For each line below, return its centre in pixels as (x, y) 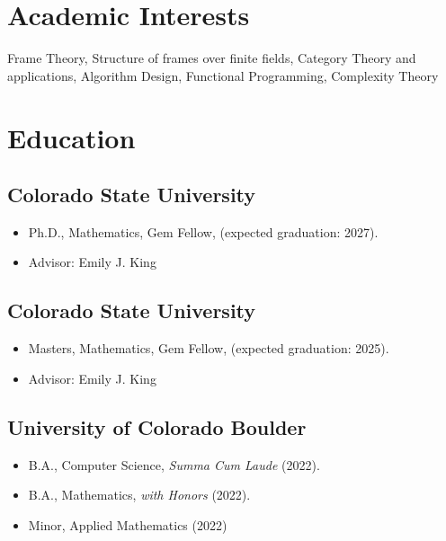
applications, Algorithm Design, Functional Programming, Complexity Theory (223, 75)
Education (71, 137)
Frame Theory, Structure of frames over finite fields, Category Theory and (212, 58)
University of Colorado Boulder (157, 426)
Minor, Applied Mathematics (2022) (128, 524)
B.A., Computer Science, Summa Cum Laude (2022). (174, 464)
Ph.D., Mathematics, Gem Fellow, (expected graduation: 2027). (203, 231)
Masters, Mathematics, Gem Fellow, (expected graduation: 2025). (209, 348)
